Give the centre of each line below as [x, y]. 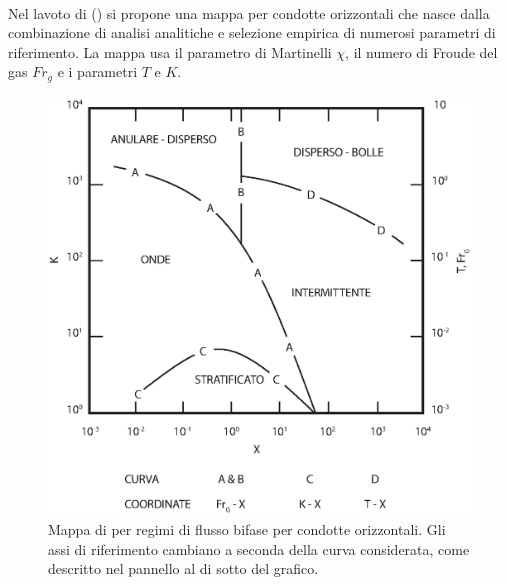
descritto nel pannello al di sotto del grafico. [183, 568]
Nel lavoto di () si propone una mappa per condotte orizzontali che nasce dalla [249, 12]
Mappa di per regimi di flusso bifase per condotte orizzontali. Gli [247, 529]
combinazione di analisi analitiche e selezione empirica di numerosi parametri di [252, 32]
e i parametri [97, 71]
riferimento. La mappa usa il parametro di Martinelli [170, 51]
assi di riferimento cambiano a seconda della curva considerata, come [259, 548]
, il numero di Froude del [421, 51]
